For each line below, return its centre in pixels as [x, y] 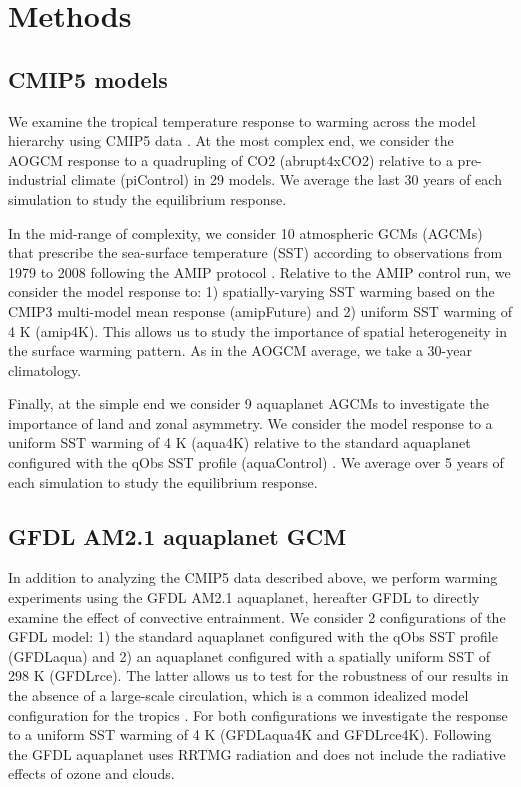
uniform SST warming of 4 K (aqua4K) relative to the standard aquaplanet [239, 442]
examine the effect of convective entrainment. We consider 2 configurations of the [257, 616]
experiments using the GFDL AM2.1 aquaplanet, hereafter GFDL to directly [244, 597]
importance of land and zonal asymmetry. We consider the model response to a [250, 422]
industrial [37, 179]
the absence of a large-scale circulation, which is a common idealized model [238, 695]
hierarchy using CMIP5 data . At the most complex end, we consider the [231, 140]
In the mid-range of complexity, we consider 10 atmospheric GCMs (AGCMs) [245, 232]
